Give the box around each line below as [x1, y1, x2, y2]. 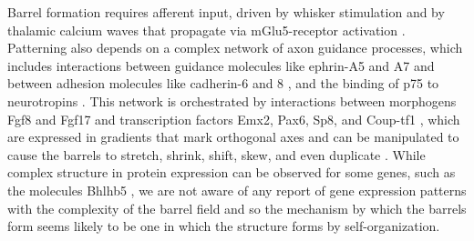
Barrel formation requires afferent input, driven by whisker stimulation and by [7, 3, 445, 21]
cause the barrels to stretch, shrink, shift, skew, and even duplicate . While [7, 145, 426, 164]
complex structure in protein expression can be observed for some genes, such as [7, 163, 456, 182]
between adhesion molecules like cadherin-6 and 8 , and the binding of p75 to [7, 74, 439, 93]
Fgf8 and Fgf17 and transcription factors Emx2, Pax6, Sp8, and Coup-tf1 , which [7, 109, 460, 128]
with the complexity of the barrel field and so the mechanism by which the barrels [7, 198, 467, 217]
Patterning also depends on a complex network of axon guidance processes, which [7, 38, 463, 57]
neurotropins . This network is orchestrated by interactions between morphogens [7, 91, 457, 110]
